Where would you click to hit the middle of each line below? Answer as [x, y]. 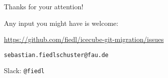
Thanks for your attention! [44, 6]
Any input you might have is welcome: [61, 23]
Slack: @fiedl [24, 70]
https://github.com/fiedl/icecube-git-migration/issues [84, 39]
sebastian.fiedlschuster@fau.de [56, 55]
